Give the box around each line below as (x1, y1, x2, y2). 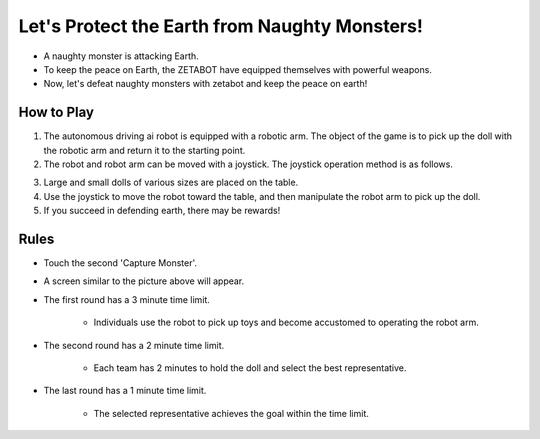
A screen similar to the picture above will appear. (43, 275, 245, 287)
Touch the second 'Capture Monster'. (43, 257, 198, 269)
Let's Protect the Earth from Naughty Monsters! (18, 15, 424, 37)
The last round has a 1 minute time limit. (43, 385, 207, 397)
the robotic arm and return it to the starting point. (43, 144, 246, 156)
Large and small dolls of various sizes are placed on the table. (43, 176, 299, 189)
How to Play (18, 104, 95, 121)
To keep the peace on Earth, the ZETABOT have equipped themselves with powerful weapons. (43, 63, 432, 75)
